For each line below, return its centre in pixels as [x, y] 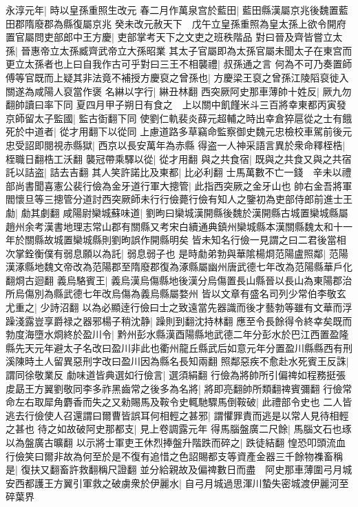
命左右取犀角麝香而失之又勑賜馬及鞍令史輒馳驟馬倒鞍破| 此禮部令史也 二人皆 [179, 402]
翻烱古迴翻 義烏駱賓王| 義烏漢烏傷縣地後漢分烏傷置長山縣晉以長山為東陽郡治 [179, 280]
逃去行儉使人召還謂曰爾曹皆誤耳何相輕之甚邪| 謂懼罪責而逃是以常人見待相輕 [177, 415]
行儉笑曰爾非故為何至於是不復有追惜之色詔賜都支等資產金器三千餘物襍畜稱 [174, 456]
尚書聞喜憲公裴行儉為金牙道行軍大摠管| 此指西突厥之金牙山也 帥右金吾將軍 [183, 185]
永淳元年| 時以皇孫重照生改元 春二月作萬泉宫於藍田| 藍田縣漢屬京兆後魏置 [172, 10]
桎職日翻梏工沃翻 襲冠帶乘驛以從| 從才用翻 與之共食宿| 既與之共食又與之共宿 [179, 158]
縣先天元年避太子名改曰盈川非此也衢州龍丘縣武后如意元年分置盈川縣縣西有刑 [179, 347]
